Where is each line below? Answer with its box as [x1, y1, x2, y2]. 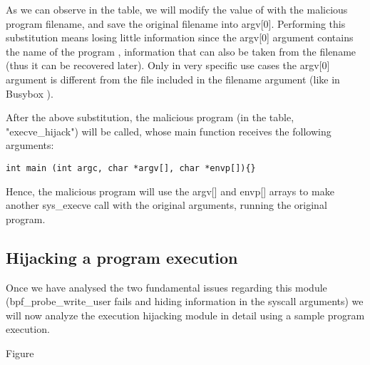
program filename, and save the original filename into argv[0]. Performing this [6, 16, 346, 31]
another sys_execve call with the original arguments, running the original [6, 197, 327, 212]
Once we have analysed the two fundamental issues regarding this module [6, 279, 327, 294]
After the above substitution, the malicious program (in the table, [6, 110, 294, 125]
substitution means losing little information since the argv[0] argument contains [6, 30, 354, 45]
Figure [6, 345, 34, 360]
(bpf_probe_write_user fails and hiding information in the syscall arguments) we [6, 294, 364, 309]
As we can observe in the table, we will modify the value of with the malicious [6, 2, 348, 16]
